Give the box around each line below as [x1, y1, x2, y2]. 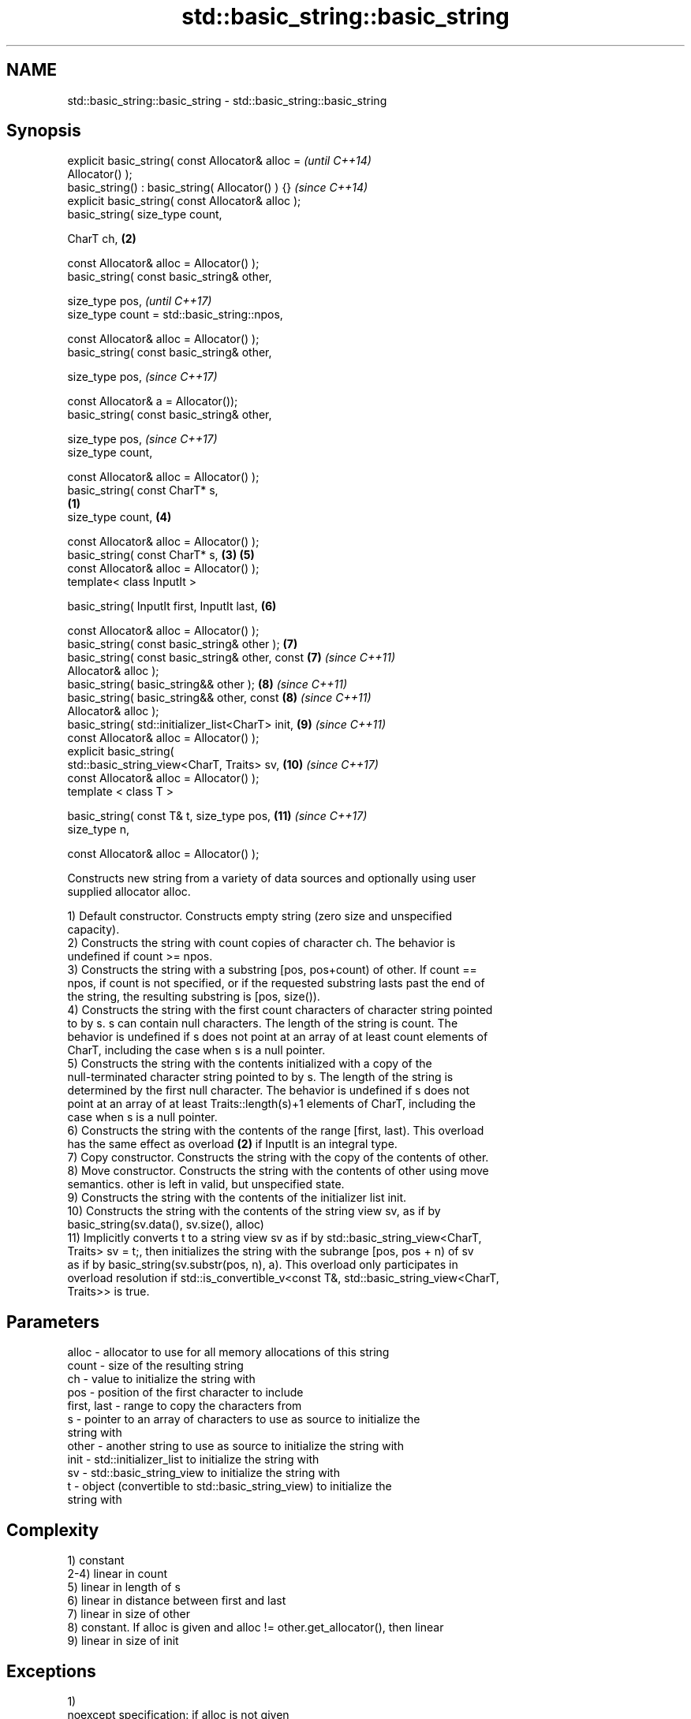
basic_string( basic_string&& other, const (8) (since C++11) [67, 691, 372, 705]
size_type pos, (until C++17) [67, 294, 212, 308]
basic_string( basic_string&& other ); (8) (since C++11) [67, 677, 348, 692]
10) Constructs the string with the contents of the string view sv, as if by [67, 1204, 441, 1218]
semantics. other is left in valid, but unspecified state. [67, 1177, 345, 1191]
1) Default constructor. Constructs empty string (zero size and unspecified [67, 909, 452, 923]
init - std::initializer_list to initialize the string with [67, 1452, 319, 1467]
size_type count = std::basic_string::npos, [67, 308, 283, 322]
